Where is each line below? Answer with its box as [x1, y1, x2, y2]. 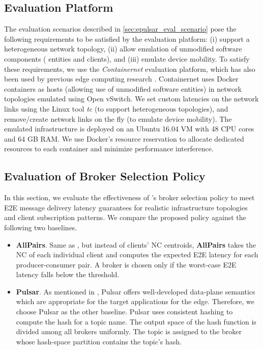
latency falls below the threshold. [16, 269, 120, 280]
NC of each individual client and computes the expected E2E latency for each [16, 249, 258, 260]
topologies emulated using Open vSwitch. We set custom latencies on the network [4, 93, 259, 104]
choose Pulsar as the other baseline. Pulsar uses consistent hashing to [16, 306, 233, 317]
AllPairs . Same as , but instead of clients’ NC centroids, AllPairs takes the [16, 239, 256, 250]
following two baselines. [4, 222, 77, 232]
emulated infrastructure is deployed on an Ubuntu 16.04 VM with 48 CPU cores [4, 123, 254, 134]
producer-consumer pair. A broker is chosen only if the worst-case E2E [16, 259, 237, 270]
